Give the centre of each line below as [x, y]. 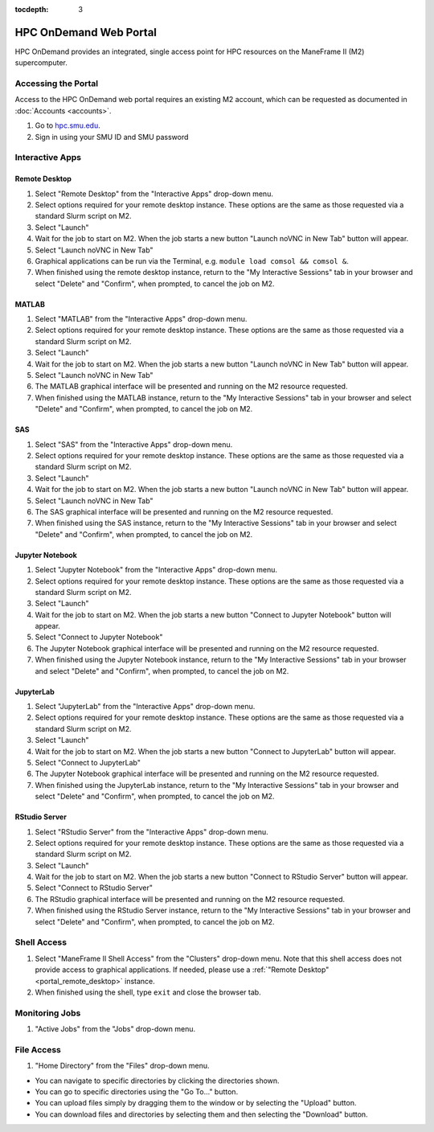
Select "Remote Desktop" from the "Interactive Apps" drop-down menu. [154, 194]
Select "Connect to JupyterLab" [88, 762]
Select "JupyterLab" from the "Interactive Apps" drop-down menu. [145, 707]
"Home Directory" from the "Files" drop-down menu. [122, 1066]
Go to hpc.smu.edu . [68, 125]
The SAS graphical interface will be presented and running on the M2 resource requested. [184, 511]
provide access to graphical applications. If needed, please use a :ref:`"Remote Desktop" [182, 970]
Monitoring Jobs [48, 1013]
